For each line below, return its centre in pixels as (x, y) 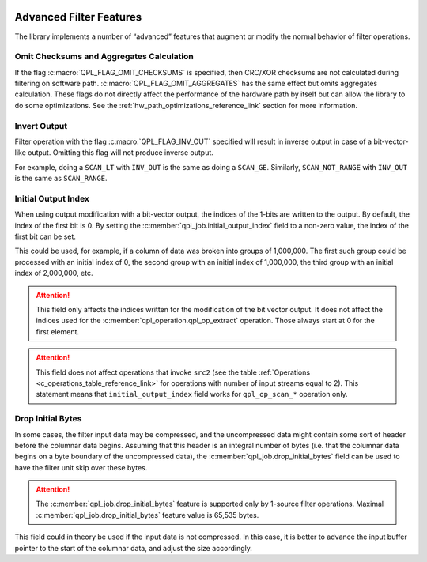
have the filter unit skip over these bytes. (81, 467)
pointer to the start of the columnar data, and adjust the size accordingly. (134, 548)
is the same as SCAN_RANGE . (61, 179)
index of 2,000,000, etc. (54, 273)
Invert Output (41, 126)
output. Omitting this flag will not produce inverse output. (121, 153)
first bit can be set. (45, 236)
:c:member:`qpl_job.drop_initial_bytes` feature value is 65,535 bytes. (147, 515)
